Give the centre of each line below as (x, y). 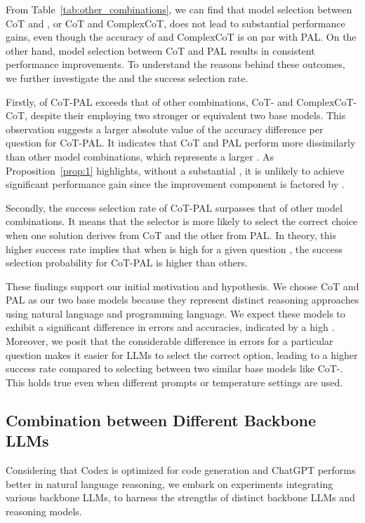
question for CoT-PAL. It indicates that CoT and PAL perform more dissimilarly (181, 143)
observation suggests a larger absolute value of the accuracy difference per (165, 129)
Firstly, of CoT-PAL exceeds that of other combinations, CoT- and (150, 101)
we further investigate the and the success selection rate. (127, 77)
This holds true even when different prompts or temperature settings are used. (174, 382)
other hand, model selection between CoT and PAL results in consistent (160, 50)
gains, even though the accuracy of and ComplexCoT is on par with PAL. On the (181, 37)
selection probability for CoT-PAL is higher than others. (127, 263)
